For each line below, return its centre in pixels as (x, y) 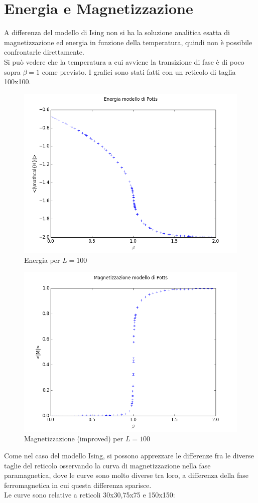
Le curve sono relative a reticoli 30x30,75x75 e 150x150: (90, 495)
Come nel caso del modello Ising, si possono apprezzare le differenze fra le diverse (129, 456)
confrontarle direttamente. (44, 52)
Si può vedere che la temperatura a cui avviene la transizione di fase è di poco (124, 61)
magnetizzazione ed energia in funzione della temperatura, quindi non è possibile (128, 42)
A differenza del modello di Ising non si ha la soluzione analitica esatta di (117, 32)
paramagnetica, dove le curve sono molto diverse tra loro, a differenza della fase (126, 475)
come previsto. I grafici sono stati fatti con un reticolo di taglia (139, 71)
